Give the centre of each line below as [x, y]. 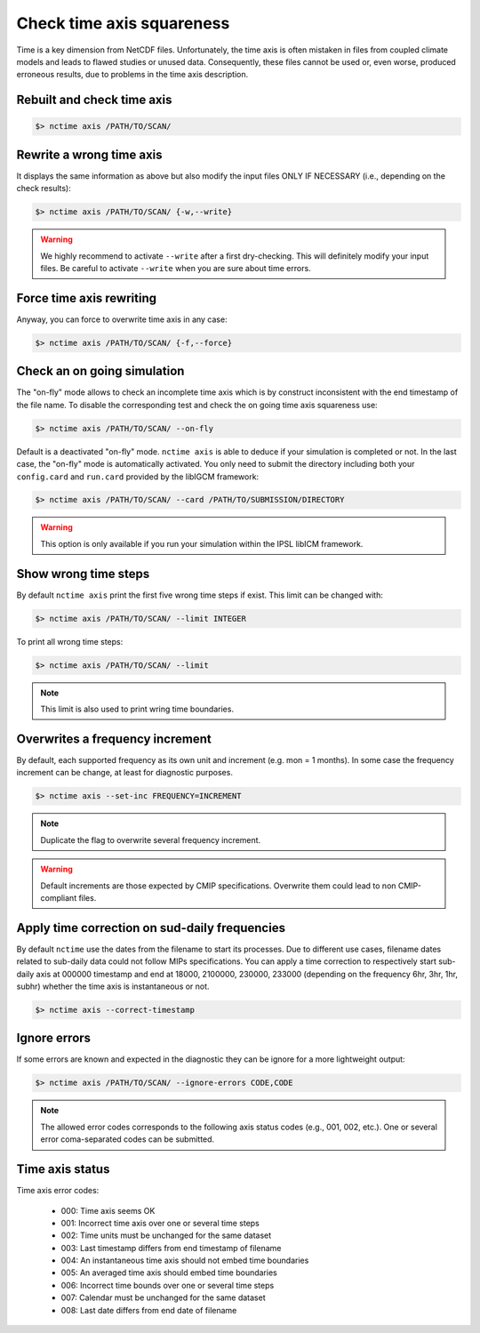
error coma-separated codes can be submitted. [128, 1139]
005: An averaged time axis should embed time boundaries [169, 1273]
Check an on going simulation [100, 371]
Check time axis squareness [123, 23]
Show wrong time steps [83, 574]
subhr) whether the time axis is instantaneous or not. [113, 986]
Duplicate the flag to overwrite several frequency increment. [151, 839]
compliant [59, 897]
